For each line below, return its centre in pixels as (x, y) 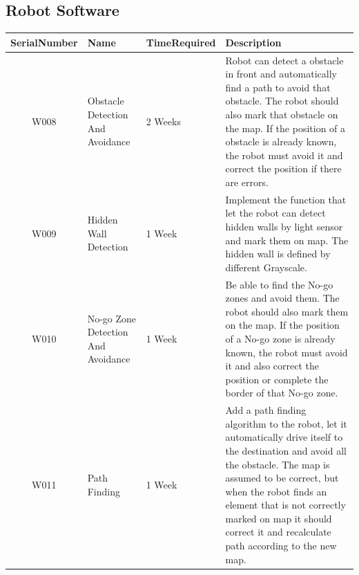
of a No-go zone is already (280, 338)
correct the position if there (283, 168)
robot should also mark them (287, 311)
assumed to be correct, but (282, 478)
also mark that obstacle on (282, 114)
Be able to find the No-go (279, 284)
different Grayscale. (266, 267)
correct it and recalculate (278, 532)
